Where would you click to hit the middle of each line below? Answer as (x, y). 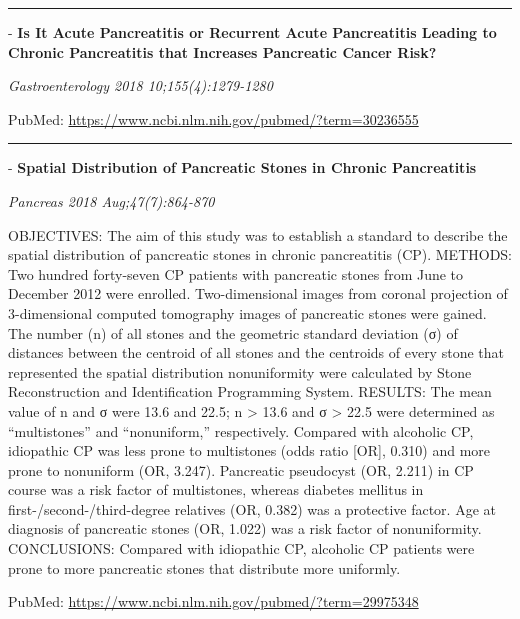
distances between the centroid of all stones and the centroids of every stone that (256, 352)
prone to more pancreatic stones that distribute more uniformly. (204, 567)
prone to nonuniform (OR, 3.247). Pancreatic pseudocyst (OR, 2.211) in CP (241, 469)
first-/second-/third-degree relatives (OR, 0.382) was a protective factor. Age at (252, 508)
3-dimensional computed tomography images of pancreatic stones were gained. (247, 312)
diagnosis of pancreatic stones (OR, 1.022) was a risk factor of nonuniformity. (245, 528)
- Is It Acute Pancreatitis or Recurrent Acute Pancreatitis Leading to (252, 32)
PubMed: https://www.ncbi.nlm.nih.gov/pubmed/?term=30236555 (213, 118)
